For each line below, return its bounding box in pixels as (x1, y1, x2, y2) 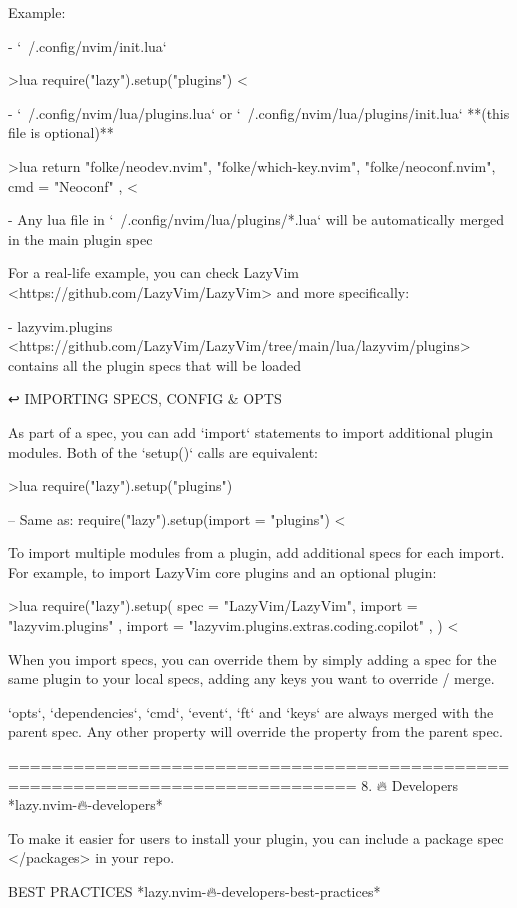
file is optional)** (8, 122, 114, 143)
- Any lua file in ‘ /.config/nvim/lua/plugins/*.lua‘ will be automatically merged (8, 209, 505, 230)
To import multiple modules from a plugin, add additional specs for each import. (8, 542, 505, 563)
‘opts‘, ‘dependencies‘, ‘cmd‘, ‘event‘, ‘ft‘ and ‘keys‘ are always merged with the (8, 701, 494, 722)
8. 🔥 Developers (361, 774, 459, 795)
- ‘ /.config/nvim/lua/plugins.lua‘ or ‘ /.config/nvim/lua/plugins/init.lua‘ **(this (8, 102, 510, 123)
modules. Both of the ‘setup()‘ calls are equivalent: (8, 441, 319, 462)
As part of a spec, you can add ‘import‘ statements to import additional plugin (8, 421, 494, 442)
